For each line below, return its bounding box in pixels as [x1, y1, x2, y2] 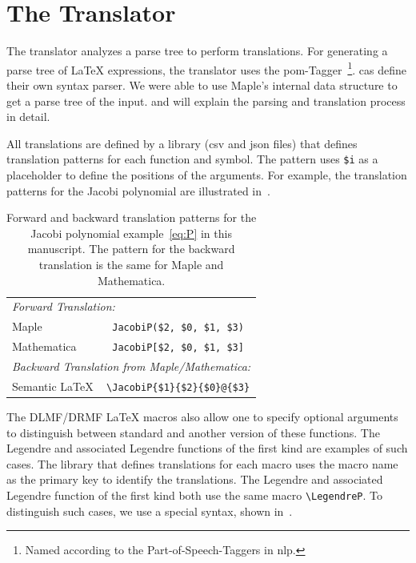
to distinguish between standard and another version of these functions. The [6, 424, 380, 440]
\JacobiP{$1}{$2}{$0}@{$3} [106, 381, 250, 393]
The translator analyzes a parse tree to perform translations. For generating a [6, 42, 388, 59]
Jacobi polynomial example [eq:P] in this [30, 224, 232, 241]
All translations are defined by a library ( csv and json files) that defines [6, 135, 358, 151]
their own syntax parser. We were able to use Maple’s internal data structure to [6, 76, 398, 93]
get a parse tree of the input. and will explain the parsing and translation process [6, 92, 406, 109]
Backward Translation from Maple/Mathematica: [12, 358, 251, 375]
